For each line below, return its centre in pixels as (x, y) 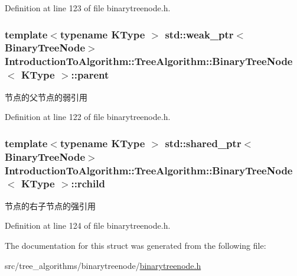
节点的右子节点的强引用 (50, 205)
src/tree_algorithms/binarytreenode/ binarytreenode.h (103, 265)
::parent (90, 75)
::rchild (88, 184)
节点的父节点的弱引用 (46, 97)
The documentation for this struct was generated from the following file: (136, 245)
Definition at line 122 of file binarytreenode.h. (88, 117)
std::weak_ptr (199, 34)
